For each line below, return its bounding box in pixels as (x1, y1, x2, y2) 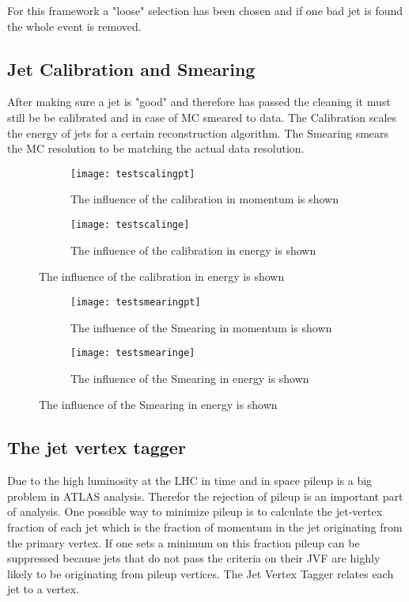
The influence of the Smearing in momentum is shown (70, 319, 332, 335)
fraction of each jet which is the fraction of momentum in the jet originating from (7, 518, 403, 535)
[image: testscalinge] (70, 219, 190, 231)
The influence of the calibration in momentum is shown (70, 191, 339, 207)
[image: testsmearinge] (70, 347, 195, 359)
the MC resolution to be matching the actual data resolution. (7, 140, 305, 157)
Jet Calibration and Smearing (7, 56, 256, 81)
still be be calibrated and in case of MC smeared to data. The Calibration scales (7, 108, 397, 125)
